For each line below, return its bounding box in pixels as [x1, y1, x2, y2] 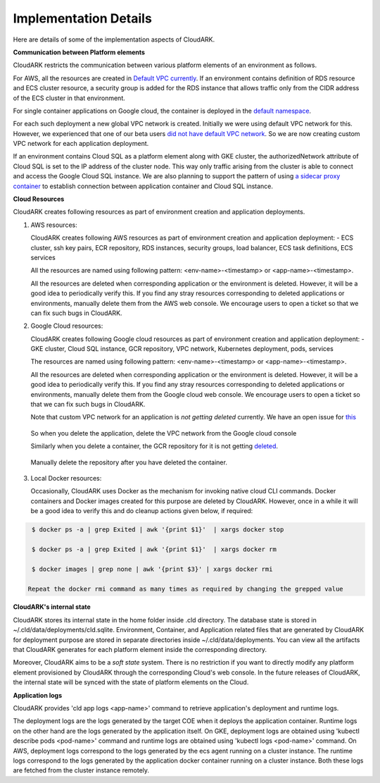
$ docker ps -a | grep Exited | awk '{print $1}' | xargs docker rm [32, 545, 277, 553]
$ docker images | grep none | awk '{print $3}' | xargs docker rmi [32, 565, 273, 573]
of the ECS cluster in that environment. [13, 94, 126, 102]
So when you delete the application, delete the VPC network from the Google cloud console [30, 429, 297, 437]
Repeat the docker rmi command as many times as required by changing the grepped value [27, 585, 344, 593]
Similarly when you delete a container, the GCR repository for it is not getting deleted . [30, 442, 278, 450]
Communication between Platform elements [13, 48, 146, 56]
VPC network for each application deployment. [13, 140, 149, 148]
